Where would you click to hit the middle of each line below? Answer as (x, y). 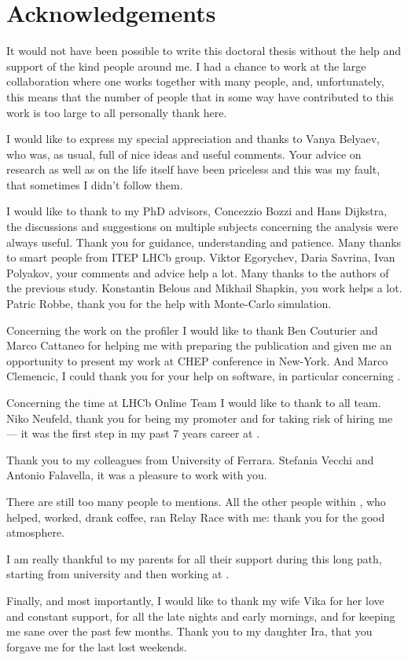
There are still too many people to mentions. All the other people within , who (196, 501)
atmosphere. (36, 532)
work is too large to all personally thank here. (117, 112)
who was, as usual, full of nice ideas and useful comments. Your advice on (184, 154)
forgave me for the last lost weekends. (97, 646)
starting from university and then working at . (118, 574)
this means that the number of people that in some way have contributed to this (200, 96)
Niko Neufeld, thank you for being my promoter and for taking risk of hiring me (200, 418)
